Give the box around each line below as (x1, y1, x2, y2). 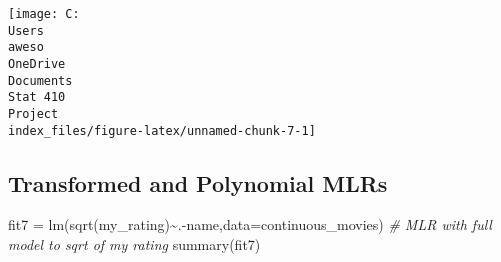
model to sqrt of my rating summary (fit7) (8, 234, 261, 255)
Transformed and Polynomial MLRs (8, 167, 388, 198)
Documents (8, 73, 73, 88)
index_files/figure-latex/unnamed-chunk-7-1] (8, 123, 316, 138)
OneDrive (8, 56, 66, 71)
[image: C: (8, 7, 80, 21)
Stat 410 (8, 90, 66, 105)
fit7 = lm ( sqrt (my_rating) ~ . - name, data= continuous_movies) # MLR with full (8, 214, 492, 235)
